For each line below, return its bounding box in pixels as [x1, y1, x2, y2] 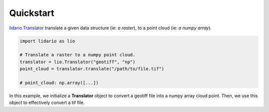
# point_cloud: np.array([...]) [19, 80, 99, 86]
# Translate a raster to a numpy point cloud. [19, 52, 135, 58]
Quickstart [9, 7, 55, 18]
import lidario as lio [19, 38, 75, 44]
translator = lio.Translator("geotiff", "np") [19, 59, 135, 65]
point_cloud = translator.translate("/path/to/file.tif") [19, 66, 164, 72]
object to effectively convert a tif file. [9, 100, 85, 106]
